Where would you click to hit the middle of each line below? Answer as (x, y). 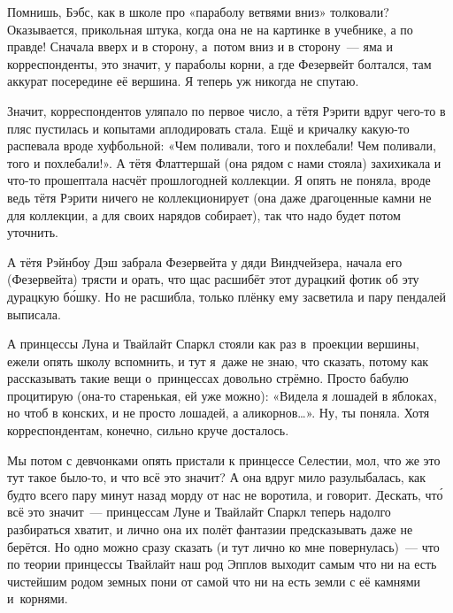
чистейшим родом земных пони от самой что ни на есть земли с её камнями (214, 581)
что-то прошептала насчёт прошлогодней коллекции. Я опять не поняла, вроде (219, 180)
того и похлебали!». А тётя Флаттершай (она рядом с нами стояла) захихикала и (224, 162)
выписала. (34, 314)
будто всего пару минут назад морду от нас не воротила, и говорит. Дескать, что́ (225, 494)
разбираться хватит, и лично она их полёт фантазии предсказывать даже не (210, 529)
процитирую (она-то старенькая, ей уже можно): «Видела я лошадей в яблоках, (222, 395)
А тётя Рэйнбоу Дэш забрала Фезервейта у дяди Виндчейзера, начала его (205, 261)
